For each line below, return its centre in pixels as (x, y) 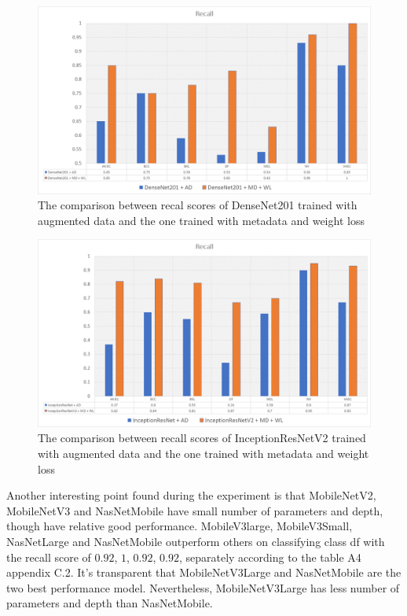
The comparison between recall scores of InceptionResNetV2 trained (202, 438)
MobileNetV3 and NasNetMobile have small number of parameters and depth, (195, 510)
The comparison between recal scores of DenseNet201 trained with (198, 205)
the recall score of (49, 557)
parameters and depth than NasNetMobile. (110, 603)
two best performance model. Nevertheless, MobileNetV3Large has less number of (203, 587)
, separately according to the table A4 (270, 557)
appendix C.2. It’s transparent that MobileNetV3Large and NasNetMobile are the (204, 572)
